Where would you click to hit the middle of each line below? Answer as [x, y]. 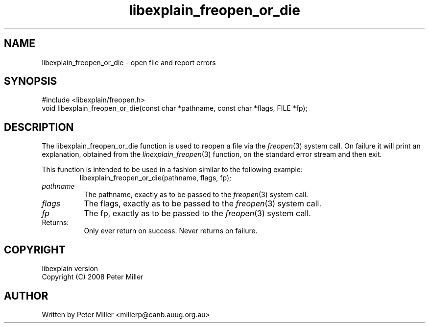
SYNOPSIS [31, 81]
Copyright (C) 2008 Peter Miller [93, 277]
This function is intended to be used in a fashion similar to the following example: [172, 170]
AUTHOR [26, 296]
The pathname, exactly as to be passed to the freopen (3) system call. [196, 195]
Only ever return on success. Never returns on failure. [171, 231]
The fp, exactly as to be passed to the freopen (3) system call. [197, 214]
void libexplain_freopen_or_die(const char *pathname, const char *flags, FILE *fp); [175, 108]
